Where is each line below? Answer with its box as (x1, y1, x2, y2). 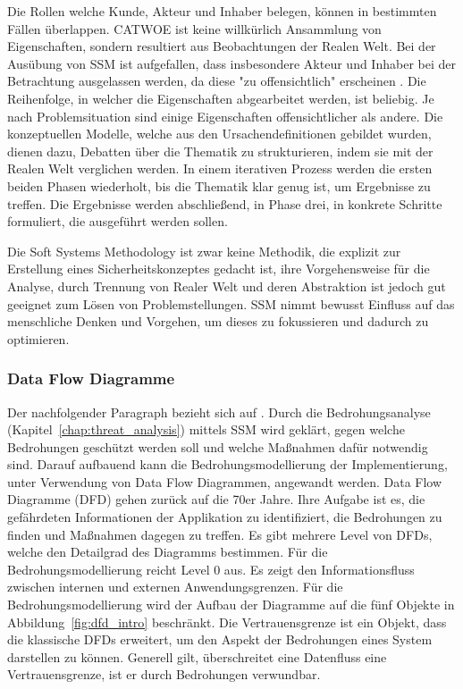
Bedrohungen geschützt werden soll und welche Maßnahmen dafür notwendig (7, 437, 428, 456)
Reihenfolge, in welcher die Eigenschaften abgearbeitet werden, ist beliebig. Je (7, 88, 434, 107)
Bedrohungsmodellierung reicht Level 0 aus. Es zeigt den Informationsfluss (7, 559, 415, 578)
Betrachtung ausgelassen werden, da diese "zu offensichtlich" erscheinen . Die (7, 71, 426, 90)
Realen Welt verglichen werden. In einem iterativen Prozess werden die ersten (7, 159, 433, 178)
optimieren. (7, 329, 70, 348)
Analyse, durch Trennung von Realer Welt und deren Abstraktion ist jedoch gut (7, 276, 446, 295)
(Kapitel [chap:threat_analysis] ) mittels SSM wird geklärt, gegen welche (7, 420, 405, 439)
